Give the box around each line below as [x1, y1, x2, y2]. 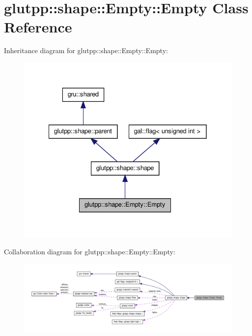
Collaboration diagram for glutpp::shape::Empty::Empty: [4, 246, 175, 256]
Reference [4, 17, 72, 37]
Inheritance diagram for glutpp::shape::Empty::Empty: [4, 45, 168, 56]
